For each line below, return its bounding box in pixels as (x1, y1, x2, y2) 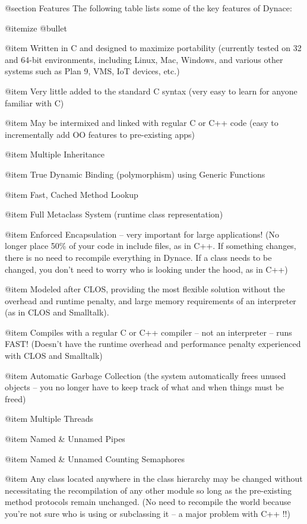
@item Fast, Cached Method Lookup (5, 188, 138, 200)
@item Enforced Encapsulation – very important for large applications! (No (5, 228, 280, 240)
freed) (5, 392, 26, 405)
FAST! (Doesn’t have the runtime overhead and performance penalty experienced (5, 337, 301, 350)
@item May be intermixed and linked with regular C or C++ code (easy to (5, 116, 278, 129)
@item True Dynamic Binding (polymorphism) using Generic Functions (5, 168, 265, 180)
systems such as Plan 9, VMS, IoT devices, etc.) (5, 65, 180, 77)
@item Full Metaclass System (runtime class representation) (5, 208, 223, 220)
